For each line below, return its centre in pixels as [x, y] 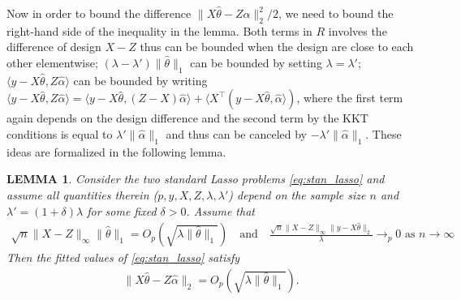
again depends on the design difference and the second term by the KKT [187, 118]
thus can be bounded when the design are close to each [277, 47]
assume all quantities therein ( [82, 194]
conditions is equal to [60, 133]
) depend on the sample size [297, 194]
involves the [358, 30]
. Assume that [220, 210]
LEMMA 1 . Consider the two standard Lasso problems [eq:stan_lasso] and [196, 179]
